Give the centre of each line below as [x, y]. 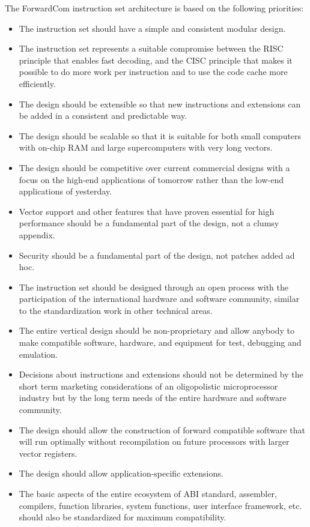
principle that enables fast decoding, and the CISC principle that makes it [156, 60]
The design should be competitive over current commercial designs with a [154, 167]
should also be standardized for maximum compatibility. [123, 517]
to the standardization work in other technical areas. [116, 310]
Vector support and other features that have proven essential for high [147, 211]
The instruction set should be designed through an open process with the [154, 287]
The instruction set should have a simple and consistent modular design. [152, 28]
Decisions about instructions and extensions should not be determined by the [161, 374]
